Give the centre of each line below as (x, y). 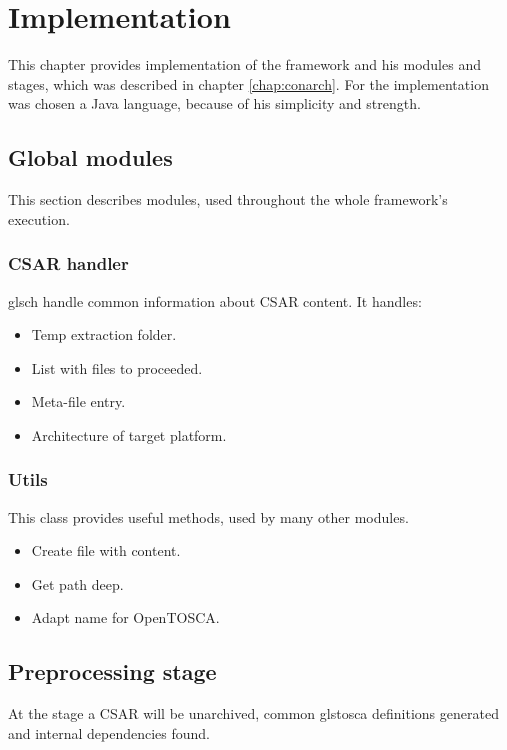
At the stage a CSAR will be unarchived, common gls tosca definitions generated (253, 713)
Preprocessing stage (112, 671)
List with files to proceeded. (117, 367)
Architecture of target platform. (129, 434)
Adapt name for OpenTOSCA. (125, 617)
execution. (39, 218)
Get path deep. (77, 583)
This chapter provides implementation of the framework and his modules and (244, 64)
